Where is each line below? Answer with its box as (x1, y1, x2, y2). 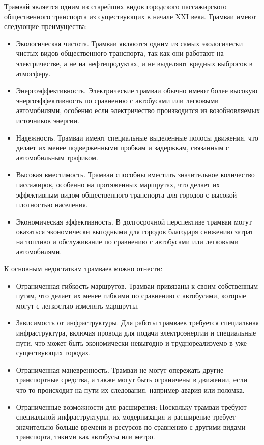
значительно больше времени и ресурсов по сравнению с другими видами (16, 421, 246, 432)
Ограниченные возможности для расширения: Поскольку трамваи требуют (16, 401, 247, 412)
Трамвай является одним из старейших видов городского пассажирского (4, 1, 227, 11)
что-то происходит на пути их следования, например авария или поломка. (16, 384, 245, 395)
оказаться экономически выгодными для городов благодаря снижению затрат (16, 226, 253, 237)
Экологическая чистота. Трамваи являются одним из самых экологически (16, 38, 243, 48)
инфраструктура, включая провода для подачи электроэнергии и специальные (16, 327, 256, 338)
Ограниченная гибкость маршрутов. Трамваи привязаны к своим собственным (16, 280, 258, 291)
